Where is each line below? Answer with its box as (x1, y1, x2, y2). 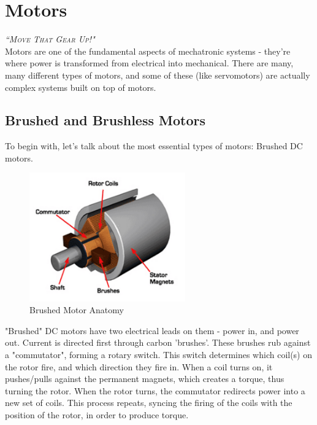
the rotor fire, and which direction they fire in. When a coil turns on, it (5, 360, 273, 373)
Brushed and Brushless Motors (5, 111, 205, 130)
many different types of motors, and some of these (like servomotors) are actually (5, 68, 310, 81)
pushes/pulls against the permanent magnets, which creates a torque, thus (5, 372, 285, 385)
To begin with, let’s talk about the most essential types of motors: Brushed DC (5, 139, 303, 152)
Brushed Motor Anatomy (29, 303, 124, 316)
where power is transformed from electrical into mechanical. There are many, (5, 57, 294, 69)
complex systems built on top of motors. (5, 80, 156, 93)
